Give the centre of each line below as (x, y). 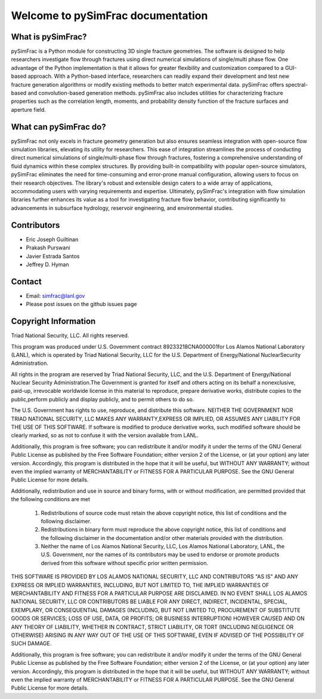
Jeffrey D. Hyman (47, 264)
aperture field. (28, 109)
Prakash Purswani (48, 248)
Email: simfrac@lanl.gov (55, 295)
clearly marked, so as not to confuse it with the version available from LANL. (105, 435)
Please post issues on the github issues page (81, 304)
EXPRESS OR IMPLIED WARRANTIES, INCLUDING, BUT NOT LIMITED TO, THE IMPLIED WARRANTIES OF (140, 585)
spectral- (297, 84)
